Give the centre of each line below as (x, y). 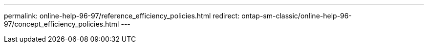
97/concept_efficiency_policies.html (62, 24)
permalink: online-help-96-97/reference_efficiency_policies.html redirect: (122, 16)
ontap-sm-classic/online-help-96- (297, 16)
